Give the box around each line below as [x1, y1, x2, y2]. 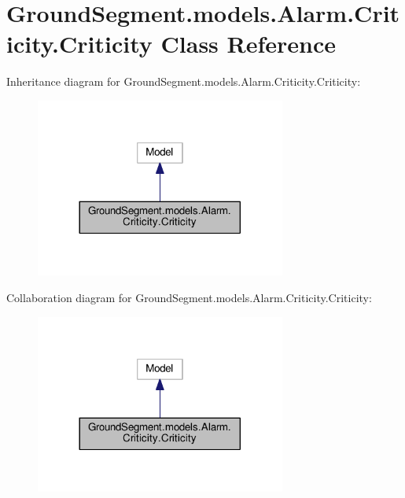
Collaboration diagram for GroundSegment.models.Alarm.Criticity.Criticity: [6, 289, 372, 305]
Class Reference [160, 28, 337, 60]
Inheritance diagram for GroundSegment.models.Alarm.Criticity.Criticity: [6, 73, 361, 90]
